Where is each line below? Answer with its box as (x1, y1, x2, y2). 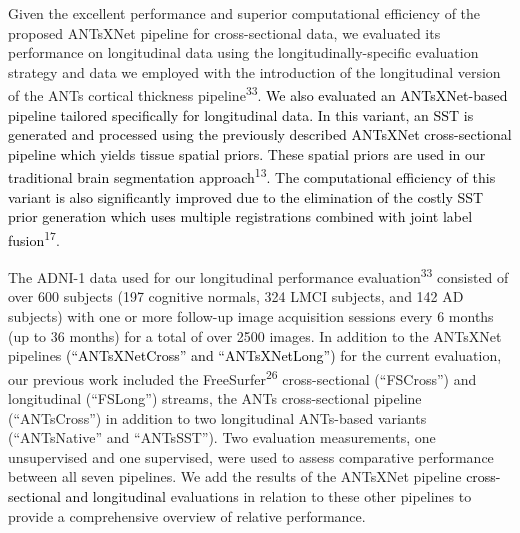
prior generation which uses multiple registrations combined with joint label (8, 206, 473, 227)
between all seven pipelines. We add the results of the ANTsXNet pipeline (8, 466, 462, 487)
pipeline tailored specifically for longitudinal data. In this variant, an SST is (8, 104, 474, 125)
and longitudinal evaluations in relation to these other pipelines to (65, 485, 472, 506)
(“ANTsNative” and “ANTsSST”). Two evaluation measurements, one (8, 427, 436, 448)
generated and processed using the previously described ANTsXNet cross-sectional (8, 124, 512, 145)
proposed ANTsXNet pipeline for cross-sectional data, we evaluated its (8, 22, 441, 43)
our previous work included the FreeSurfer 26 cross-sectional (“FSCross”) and (8, 365, 477, 389)
